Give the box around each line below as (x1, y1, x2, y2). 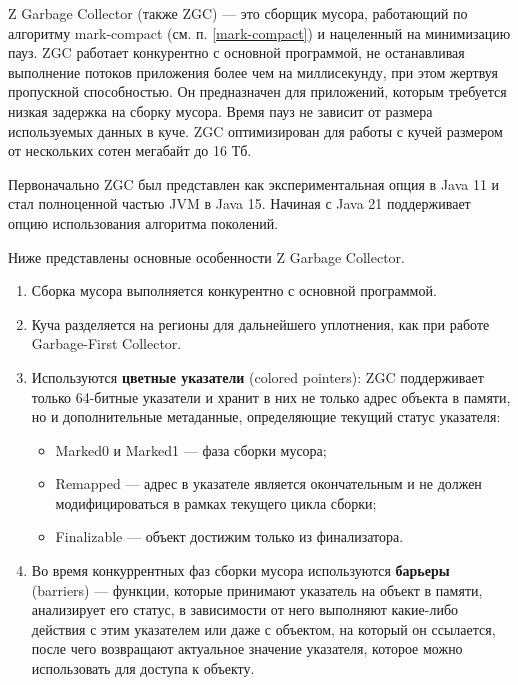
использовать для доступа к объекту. (31, 658, 255, 679)
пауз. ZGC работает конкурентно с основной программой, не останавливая (8, 42, 465, 63)
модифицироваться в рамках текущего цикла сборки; (55, 492, 377, 513)
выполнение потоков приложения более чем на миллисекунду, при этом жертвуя (8, 61, 498, 82)
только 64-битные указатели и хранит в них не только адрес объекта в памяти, (31, 386, 511, 407)
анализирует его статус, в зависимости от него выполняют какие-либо (31, 599, 459, 620)
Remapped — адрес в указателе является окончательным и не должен (55, 473, 482, 494)
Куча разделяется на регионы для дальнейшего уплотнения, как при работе (31, 313, 490, 334)
